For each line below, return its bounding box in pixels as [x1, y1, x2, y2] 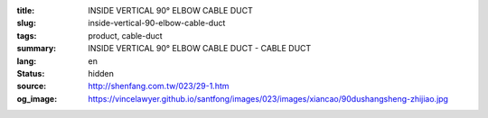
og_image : [16, 93, 58, 104]
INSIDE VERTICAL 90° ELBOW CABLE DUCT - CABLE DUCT [88, 43, 312, 54]
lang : [16, 55, 37, 67]
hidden [88, 68, 115, 78]
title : [16, 5, 35, 15]
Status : [16, 68, 45, 78]
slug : [16, 18, 36, 29]
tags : [16, 30, 37, 41]
